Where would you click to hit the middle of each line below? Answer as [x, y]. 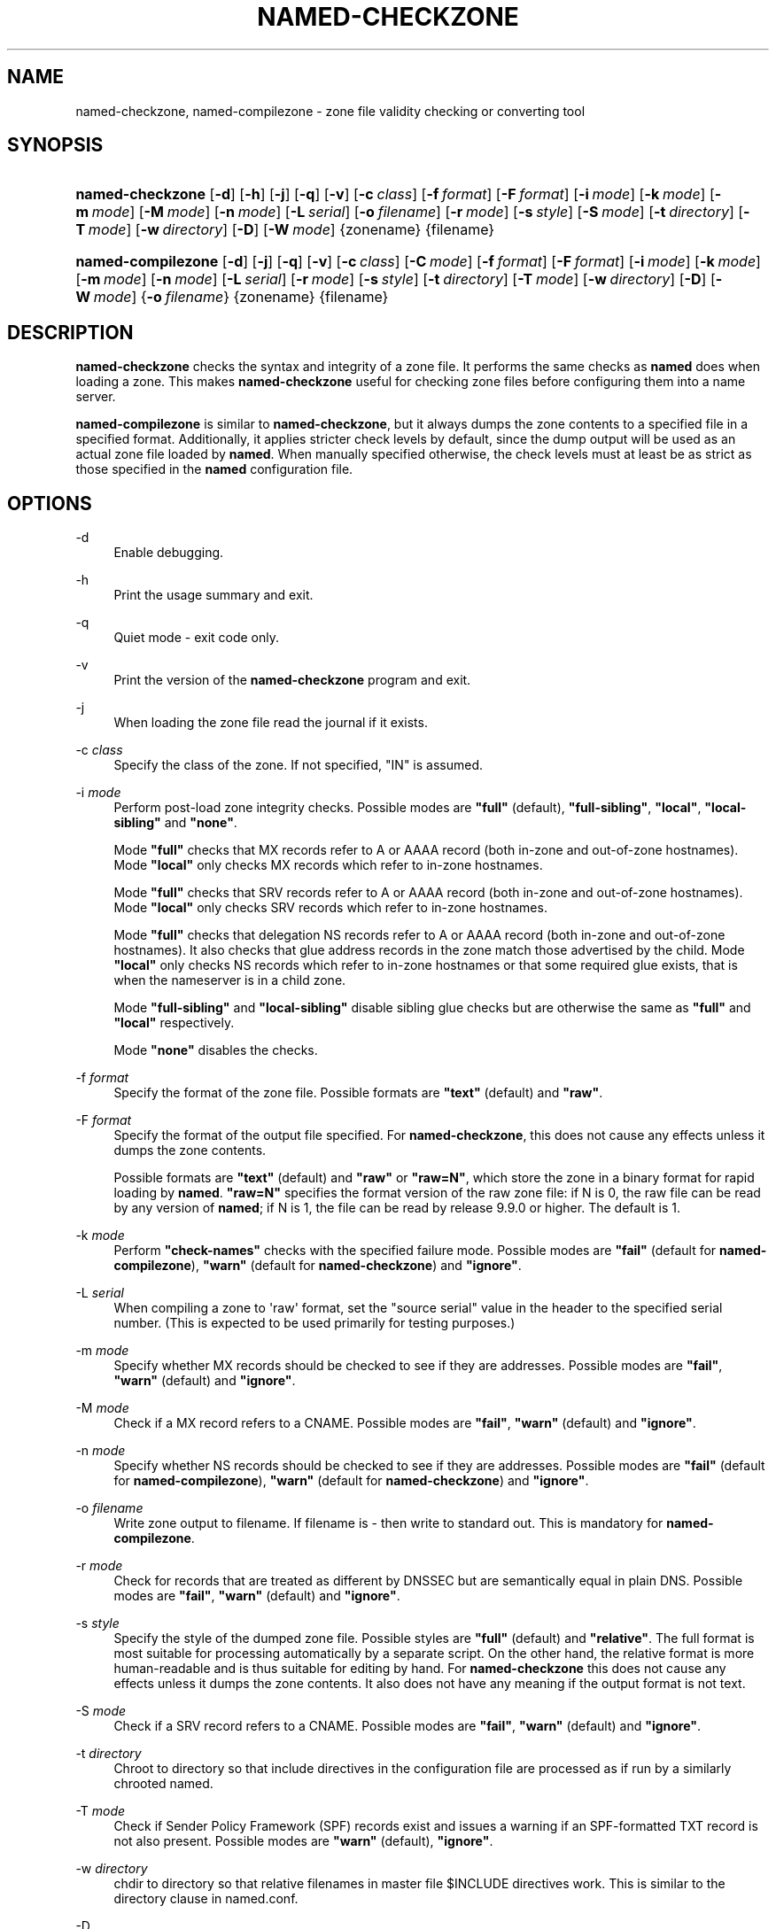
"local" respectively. [174, 1023]
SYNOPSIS [55, 145]
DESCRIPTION [70, 332]
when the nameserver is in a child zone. [230, 980]
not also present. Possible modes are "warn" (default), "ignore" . [303, 1841]
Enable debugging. [169, 553]
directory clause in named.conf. [206, 1899]
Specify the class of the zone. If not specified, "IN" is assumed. [299, 765]
